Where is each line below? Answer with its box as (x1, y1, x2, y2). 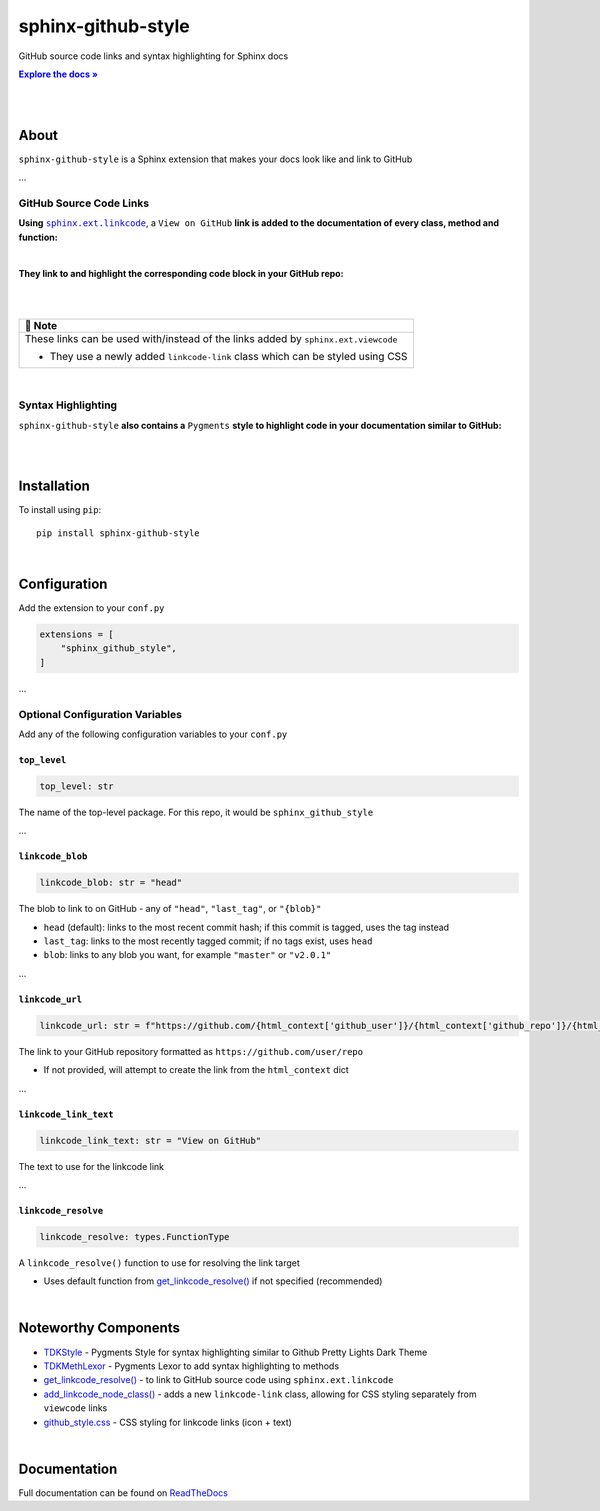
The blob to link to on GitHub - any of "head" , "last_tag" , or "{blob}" (18, 903, 322, 915)
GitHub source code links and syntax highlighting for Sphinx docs (18, 50, 289, 62)
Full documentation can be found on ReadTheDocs (18, 1486, 229, 1499)
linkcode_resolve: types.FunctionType (39, 1231, 230, 1242)
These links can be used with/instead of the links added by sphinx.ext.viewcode (24, 331, 398, 345)
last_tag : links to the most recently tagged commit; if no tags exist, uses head (43, 935, 373, 947)
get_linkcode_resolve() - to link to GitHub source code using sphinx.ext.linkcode (43, 1374, 394, 1386)
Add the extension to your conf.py (18, 602, 165, 614)
